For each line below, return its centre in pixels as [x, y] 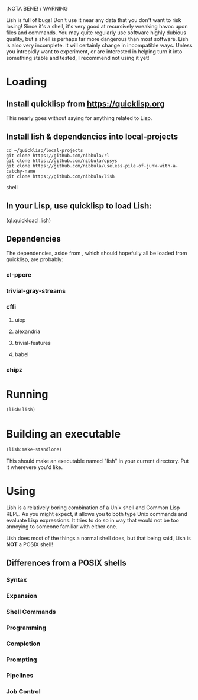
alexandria [27, 331]
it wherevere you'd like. [35, 467]
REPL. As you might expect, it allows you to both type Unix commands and [97, 514]
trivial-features [33, 343]
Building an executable [64, 434]
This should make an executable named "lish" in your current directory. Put [98, 461]
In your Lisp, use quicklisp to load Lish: [79, 206]
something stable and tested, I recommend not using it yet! [78, 58]
